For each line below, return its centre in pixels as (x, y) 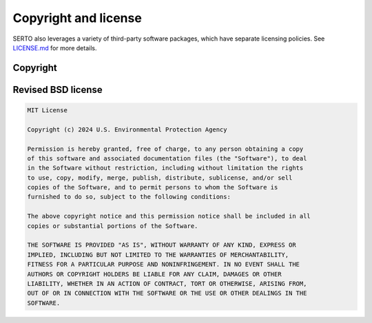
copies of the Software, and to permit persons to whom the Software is (153, 187)
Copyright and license (77, 18)
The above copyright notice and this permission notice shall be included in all (169, 216)
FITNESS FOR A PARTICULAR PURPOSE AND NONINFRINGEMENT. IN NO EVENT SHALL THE (163, 264)
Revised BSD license (58, 90)
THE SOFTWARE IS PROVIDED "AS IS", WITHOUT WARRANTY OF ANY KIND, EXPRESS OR (162, 245)
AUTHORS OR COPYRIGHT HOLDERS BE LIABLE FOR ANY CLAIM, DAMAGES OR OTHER (154, 274)
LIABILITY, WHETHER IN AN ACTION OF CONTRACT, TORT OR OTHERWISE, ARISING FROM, (167, 283)
